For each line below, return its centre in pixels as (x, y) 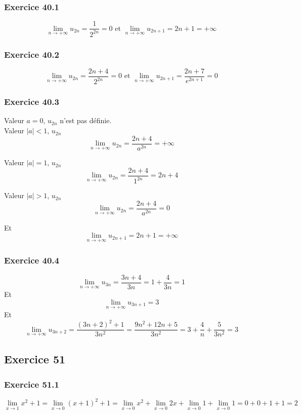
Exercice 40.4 (32, 260)
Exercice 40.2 (32, 54)
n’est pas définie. (86, 120)
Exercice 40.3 (32, 102)
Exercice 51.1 (32, 384)
